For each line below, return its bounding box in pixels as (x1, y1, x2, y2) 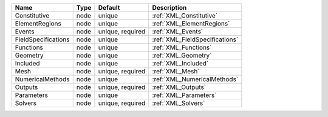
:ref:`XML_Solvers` (152, 99, 205, 107)
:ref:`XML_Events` (152, 27, 203, 36)
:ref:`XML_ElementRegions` (152, 19, 230, 27)
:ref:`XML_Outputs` (152, 83, 207, 91)
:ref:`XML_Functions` (152, 43, 212, 52)
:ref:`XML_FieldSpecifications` (152, 35, 239, 44)
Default (98, 4, 120, 12)
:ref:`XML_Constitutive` (152, 12, 218, 19)
